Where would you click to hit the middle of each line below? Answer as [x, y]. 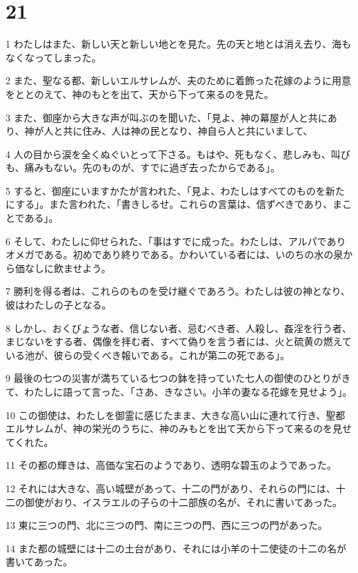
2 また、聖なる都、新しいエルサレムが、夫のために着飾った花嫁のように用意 [179, 80]
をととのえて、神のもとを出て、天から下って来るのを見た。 [140, 94]
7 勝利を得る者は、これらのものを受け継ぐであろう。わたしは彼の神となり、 [178, 291]
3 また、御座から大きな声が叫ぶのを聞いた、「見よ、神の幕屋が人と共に [167, 117]
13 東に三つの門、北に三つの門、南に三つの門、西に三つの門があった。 [167, 525]
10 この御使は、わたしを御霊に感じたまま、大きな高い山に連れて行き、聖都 [176, 415]
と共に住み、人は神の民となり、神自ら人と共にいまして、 [183, 131]
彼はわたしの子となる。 [59, 305]
